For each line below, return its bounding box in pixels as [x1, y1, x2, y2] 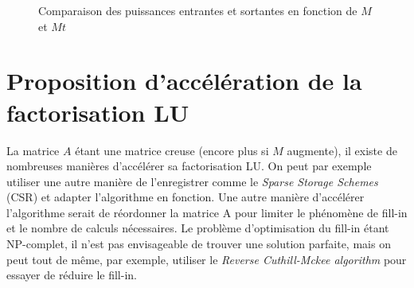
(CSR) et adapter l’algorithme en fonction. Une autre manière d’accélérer [6, 189, 365, 205]
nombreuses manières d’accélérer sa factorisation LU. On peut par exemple [6, 158, 372, 174]
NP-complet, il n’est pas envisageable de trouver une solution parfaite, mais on [6, 235, 391, 252]
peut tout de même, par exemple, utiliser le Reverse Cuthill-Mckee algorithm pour [6, 251, 407, 267]
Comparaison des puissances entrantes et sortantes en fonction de [38, 2, 357, 18]
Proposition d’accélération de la [6, 64, 362, 97]
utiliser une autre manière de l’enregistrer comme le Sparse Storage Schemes [6, 173, 378, 189]
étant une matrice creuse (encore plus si [75, 142, 269, 158]
